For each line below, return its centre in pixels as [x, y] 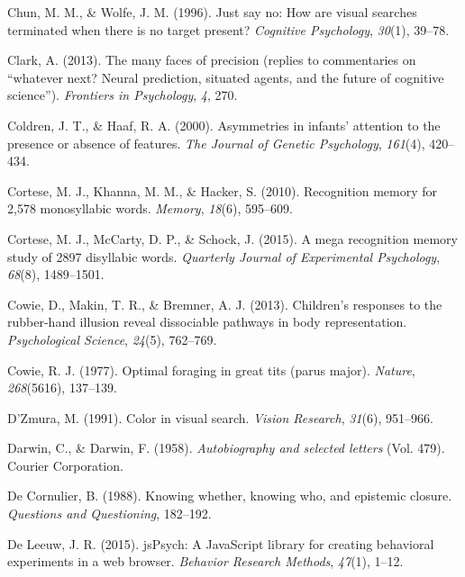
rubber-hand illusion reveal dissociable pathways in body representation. [207, 322]
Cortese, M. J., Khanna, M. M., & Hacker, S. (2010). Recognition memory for [223, 190]
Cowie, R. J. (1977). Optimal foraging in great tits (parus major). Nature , [211, 370]
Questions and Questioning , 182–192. [109, 514]
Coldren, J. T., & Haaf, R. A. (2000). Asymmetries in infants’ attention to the [224, 125]
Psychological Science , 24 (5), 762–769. [112, 339]
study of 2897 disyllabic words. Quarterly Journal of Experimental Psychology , [224, 256]
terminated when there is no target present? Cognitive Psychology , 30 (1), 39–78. [228, 29]
